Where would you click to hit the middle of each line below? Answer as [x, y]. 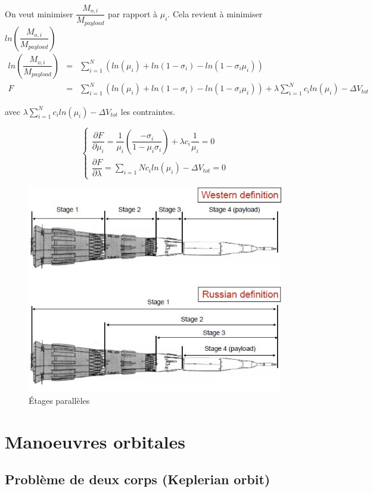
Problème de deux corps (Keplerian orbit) [138, 479]
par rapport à [133, 13]
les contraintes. [148, 111]
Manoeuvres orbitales [95, 441]
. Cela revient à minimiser [215, 13]
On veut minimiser [39, 13]
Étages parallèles [59, 400]
